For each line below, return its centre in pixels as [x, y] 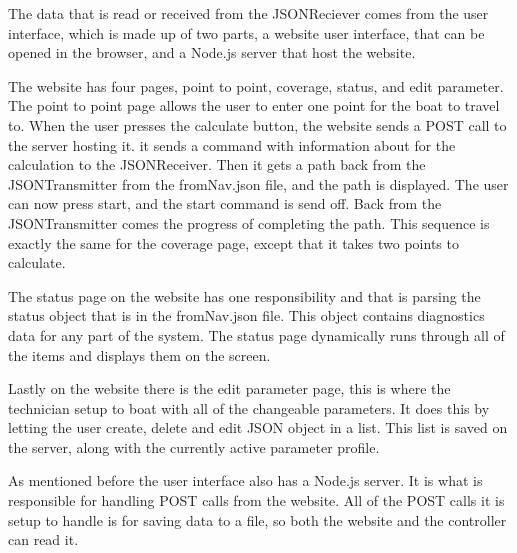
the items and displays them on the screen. [139, 354]
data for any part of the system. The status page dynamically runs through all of [256, 334]
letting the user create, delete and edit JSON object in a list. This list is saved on [258, 427]
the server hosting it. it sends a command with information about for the [232, 144]
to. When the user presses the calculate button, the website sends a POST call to [257, 124]
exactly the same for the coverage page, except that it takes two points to [233, 242]
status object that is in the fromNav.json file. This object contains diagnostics [246, 315]
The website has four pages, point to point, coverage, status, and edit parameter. [256, 85]
